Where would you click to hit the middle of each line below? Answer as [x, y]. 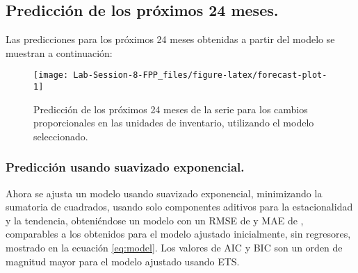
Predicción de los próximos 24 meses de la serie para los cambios [171, 109]
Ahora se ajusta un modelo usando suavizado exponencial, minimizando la [164, 193]
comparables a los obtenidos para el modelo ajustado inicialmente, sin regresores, [178, 234]
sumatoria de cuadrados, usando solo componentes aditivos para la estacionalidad [179, 207]
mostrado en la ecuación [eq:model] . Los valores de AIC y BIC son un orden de [174, 248]
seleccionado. [61, 136]
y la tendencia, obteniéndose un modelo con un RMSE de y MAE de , [155, 220]
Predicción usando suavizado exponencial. [125, 167]
